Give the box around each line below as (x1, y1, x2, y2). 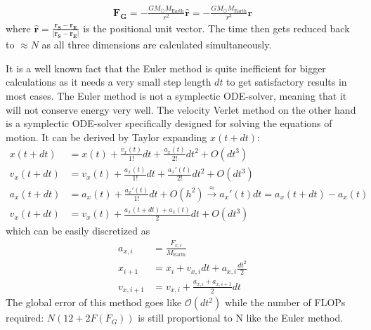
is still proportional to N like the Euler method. (138, 310, 344, 325)
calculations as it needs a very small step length (6, 74, 211, 89)
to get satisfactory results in (226, 74, 347, 89)
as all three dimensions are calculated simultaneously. (41, 37, 272, 52)
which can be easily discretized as (6, 223, 150, 238)
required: (6, 310, 44, 325)
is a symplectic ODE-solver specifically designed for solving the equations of (6, 116, 332, 131)
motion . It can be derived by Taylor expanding (6, 129, 207, 144)
